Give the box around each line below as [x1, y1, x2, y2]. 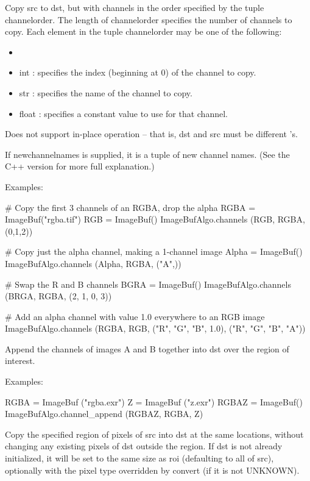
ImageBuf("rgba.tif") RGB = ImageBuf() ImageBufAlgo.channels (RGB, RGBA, [5, 213, 305, 226]
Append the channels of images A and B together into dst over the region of [5, 342, 289, 355]
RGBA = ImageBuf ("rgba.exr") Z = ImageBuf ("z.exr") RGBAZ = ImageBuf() [5, 395, 303, 408]
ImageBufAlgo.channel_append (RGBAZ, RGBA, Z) [5, 407, 203, 420]
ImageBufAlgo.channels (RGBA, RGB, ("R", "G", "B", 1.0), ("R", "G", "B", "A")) [5, 322, 306, 335]
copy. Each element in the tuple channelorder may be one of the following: [5, 25, 282, 38]
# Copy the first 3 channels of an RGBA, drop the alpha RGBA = [5, 201, 256, 213]
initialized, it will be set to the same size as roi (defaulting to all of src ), [5, 452, 274, 465]
